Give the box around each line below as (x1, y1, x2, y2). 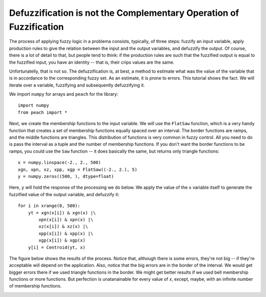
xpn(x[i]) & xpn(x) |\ (38, 216, 94, 222)
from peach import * (18, 109, 67, 115)
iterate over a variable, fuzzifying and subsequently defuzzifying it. (9, 82, 145, 88)
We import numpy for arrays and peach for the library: (9, 91, 118, 97)
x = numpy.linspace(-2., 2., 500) (18, 160, 101, 166)
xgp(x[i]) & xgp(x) (38, 238, 86, 243)
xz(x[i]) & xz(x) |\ (38, 224, 88, 229)
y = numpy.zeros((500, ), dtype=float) (18, 173, 114, 179)
